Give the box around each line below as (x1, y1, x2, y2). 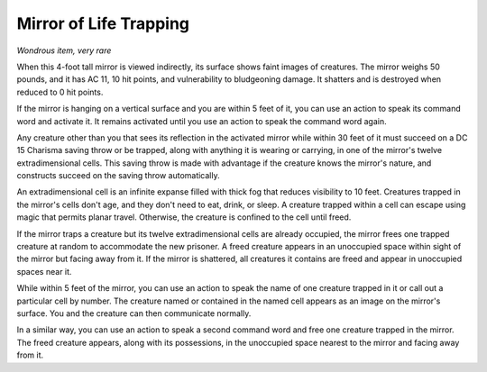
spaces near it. (16, 266, 72, 277)
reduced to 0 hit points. (16, 86, 104, 97)
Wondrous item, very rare (16, 45, 112, 56)
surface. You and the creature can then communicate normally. (16, 307, 252, 319)
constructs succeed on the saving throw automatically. (16, 170, 220, 181)
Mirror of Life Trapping (16, 14, 189, 33)
